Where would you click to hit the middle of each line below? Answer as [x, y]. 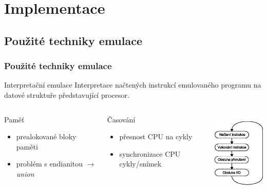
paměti [27, 146]
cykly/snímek [140, 164]
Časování [121, 119]
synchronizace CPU [150, 153]
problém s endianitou [50, 164]
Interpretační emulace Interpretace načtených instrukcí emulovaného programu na [133, 85]
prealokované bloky [46, 136]
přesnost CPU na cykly [156, 136]
